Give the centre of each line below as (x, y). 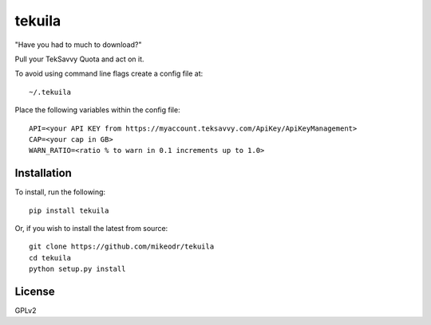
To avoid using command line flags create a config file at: (109, 74)
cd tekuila (50, 258)
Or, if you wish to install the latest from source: (91, 228)
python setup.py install (77, 269)
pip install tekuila (69, 210)
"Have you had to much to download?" (78, 45)
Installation (43, 173)
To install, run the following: (60, 192)
